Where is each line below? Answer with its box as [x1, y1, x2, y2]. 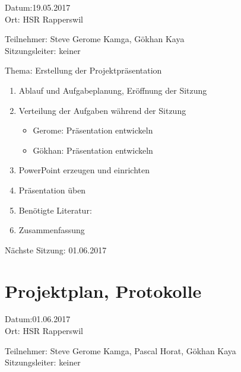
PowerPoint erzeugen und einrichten [18, 164, 150, 176]
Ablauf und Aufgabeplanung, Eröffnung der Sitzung [18, 84, 207, 96]
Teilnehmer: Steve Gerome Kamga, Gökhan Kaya [5, 33, 185, 45]
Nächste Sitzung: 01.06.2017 [5, 243, 107, 256]
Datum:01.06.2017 [5, 313, 71, 325]
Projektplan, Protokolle [5, 278, 202, 303]
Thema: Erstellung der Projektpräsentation [5, 64, 162, 77]
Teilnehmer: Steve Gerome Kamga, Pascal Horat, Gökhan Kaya [5, 344, 236, 357]
